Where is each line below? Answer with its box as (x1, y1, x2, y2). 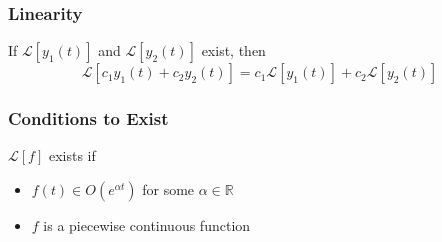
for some (142, 179, 195, 200)
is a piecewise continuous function (43, 215, 251, 236)
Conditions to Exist (8, 106, 169, 131)
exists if (48, 145, 96, 166)
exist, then (201, 40, 266, 61)
